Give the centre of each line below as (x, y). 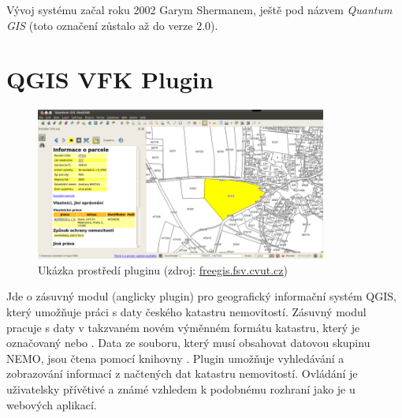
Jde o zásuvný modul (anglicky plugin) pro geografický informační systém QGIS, (201, 296)
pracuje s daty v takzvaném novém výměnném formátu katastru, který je (183, 327)
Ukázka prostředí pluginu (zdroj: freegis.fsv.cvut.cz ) (163, 269)
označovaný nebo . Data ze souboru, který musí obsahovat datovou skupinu (188, 343)
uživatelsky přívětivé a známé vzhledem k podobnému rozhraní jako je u (181, 389)
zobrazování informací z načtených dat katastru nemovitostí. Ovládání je (182, 373)
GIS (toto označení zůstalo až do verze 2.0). (112, 25)
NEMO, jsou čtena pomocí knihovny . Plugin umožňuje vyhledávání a (175, 358)
